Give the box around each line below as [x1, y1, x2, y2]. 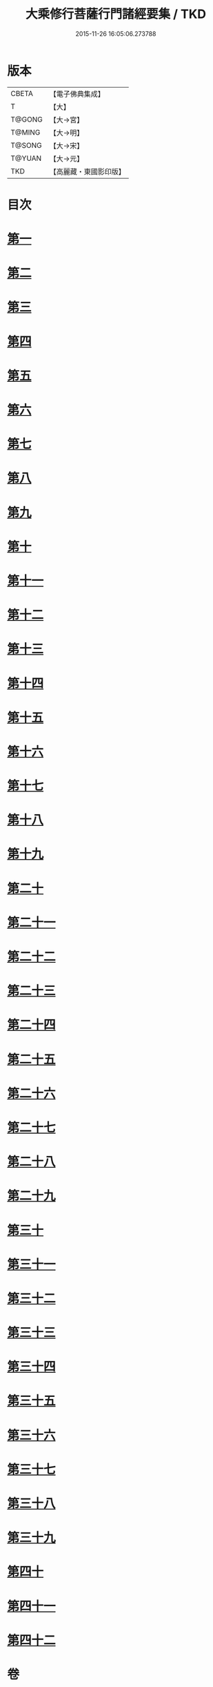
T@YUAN [10, 153, 42, 163]
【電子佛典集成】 [49, 89, 105, 99]
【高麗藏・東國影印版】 [49, 166, 125, 176]
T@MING [10, 127, 41, 137]
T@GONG [10, 115, 43, 124]
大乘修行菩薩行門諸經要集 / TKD [25, 6, 207, 22]
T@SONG [10, 140, 43, 150]
